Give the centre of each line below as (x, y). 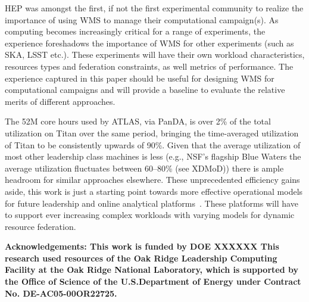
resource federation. (40, 226)
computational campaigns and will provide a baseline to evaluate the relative (145, 90)
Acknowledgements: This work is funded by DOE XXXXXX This (142, 246)
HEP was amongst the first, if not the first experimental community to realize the (154, 8)
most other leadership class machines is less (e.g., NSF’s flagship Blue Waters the (153, 156)
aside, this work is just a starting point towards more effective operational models (154, 191)
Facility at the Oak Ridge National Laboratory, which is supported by (152, 270)
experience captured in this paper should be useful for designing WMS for (140, 78)
